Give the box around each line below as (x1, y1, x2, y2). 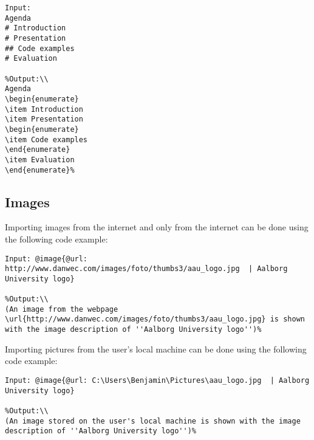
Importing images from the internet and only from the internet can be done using (5, 221, 309, 233)
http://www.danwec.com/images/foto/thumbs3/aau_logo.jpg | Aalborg (5, 264, 288, 273)
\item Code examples (5, 135, 88, 144)
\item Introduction (5, 105, 83, 114)
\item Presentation (5, 115, 83, 124)
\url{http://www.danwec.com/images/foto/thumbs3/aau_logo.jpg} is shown (5, 315, 305, 324)
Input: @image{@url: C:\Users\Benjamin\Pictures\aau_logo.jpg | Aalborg (5, 376, 310, 385)
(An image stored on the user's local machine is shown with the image (5, 416, 301, 425)
